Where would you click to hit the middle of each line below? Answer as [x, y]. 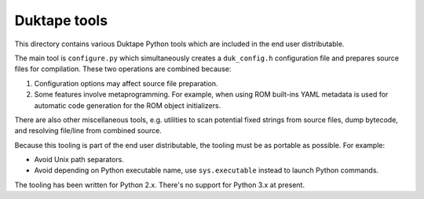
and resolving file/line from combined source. [88, 131]
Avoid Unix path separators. [79, 160]
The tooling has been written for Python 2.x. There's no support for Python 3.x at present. [160, 185]
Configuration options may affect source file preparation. [126, 83]
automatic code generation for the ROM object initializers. [128, 105]
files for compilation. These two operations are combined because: [123, 69]
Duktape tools [61, 20]
